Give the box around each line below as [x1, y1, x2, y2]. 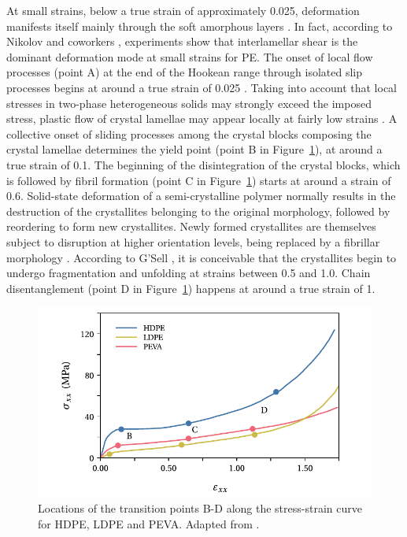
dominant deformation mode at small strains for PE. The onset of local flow [6, 48, 373, 65]
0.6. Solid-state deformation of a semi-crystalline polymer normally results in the [6, 187, 396, 204]
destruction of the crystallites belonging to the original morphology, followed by [6, 202, 390, 219]
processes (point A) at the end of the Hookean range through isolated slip [6, 64, 363, 80]
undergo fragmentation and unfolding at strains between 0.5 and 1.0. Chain [6, 265, 371, 281]
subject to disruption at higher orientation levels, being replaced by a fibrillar [6, 233, 380, 250]
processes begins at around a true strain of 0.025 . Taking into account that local [6, 79, 398, 95]
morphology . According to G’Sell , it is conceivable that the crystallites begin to [6, 249, 397, 265]
